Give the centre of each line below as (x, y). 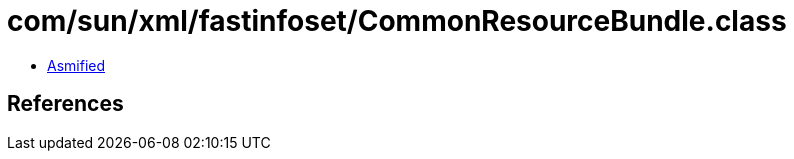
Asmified (76, 65)
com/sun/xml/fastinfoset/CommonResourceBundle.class (397, 21)
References (65, 104)
